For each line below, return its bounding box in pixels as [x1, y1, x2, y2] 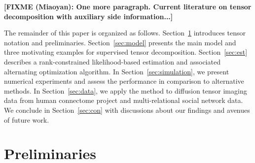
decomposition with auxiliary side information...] [4, 11, 173, 21]
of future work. [4, 114, 49, 125]
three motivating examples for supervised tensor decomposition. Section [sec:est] [4, 47, 248, 57]
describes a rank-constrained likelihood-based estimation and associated [4, 56, 220, 66]
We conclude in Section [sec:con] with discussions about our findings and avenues [4, 104, 250, 115]
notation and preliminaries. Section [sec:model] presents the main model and [4, 37, 236, 47]
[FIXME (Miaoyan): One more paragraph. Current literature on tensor [4, 1, 252, 11]
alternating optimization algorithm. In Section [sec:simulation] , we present [4, 66, 229, 76]
